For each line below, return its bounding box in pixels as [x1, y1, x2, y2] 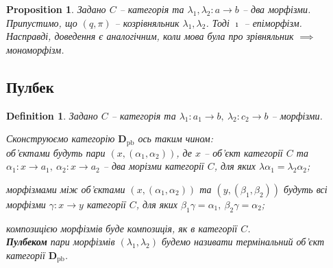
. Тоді [206, 15, 230, 30]
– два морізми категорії [103, 159, 204, 173]
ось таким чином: [138, 131, 214, 146]
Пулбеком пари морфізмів [6, 234, 115, 249]
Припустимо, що [6, 15, 77, 30]
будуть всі [284, 181, 328, 196]
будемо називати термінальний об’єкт [161, 234, 325, 249]
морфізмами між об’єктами [6, 181, 125, 196]
